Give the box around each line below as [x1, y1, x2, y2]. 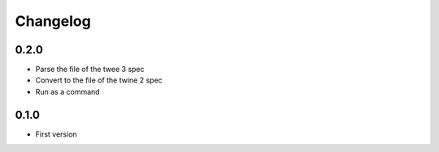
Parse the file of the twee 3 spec [35, 65, 146, 74]
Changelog [15, 12, 91, 30]
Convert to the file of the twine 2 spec [35, 75, 163, 85]
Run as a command [35, 87, 101, 96]
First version [35, 129, 77, 139]
